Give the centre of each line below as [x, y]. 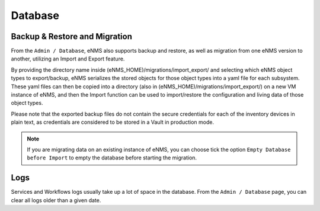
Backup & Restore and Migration [72, 36]
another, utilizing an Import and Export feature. [68, 59]
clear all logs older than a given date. [56, 200]
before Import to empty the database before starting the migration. [112, 158]
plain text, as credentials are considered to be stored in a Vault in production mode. [113, 122]
